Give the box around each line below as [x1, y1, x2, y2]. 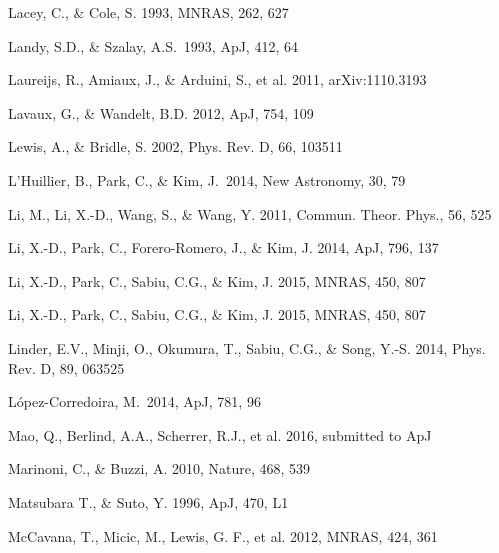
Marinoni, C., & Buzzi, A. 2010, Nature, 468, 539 [8, 458, 311, 479]
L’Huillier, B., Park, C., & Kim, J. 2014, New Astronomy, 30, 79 [8, 169, 406, 190]
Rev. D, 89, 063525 [8, 357, 125, 378]
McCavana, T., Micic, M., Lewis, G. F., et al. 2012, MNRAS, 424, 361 [8, 525, 438, 546]
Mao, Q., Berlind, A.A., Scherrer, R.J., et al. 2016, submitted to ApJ [8, 424, 432, 445]
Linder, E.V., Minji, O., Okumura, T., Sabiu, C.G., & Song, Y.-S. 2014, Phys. [8, 337, 486, 358]
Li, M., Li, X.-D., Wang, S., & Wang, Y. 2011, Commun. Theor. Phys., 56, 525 [8, 203, 492, 224]
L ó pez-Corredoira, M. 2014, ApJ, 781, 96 [8, 391, 261, 412]
